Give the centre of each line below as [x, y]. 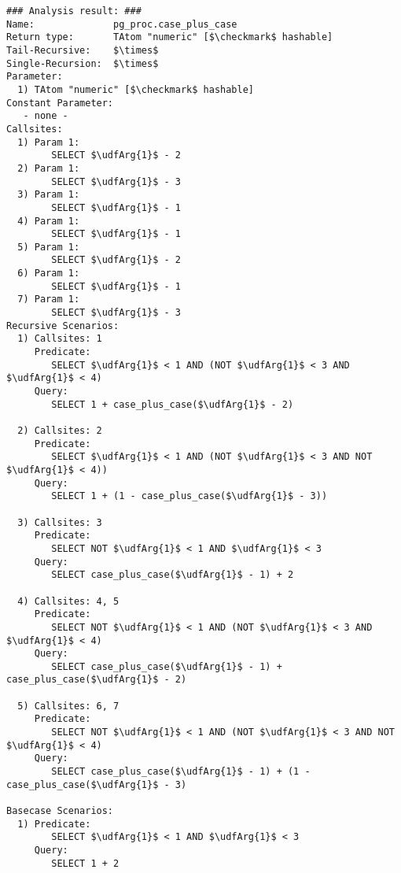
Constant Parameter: [60, 103]
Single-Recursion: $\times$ [83, 63]
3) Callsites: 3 [60, 522]
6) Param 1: [49, 274]
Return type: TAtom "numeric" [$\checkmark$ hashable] [170, 37]
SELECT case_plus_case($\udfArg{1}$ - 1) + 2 [173, 575]
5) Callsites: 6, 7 [68, 706]
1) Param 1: [49, 142]
